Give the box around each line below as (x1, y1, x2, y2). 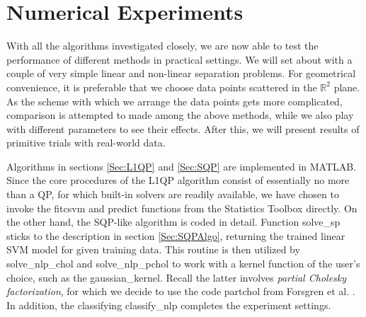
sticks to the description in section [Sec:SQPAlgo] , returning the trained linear (6, 228, 345, 243)
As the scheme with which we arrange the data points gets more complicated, (6, 93, 343, 108)
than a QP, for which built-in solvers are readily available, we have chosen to (6, 187, 339, 202)
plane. (333, 79, 360, 94)
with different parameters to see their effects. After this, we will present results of (6, 121, 360, 136)
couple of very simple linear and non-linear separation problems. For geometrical (6, 66, 356, 81)
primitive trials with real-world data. (6, 135, 166, 150)
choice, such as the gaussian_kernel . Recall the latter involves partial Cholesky (6, 270, 347, 284)
